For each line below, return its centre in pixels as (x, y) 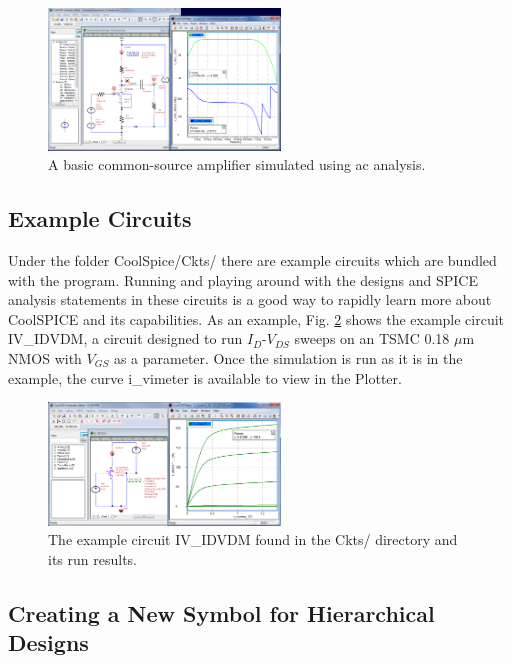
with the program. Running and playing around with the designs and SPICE (243, 279)
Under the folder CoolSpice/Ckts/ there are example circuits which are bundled (252, 259)
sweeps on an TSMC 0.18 (372, 338)
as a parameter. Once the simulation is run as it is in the (288, 357)
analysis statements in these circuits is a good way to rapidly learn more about (250, 299)
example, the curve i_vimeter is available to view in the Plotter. (205, 377)
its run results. (92, 558)
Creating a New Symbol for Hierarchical (221, 612)
